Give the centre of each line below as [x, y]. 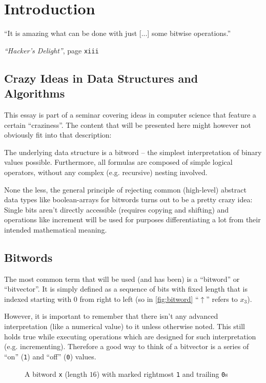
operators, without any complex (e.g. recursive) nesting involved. [106, 172]
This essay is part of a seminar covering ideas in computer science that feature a [130, 114]
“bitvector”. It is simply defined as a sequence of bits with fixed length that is [126, 289]
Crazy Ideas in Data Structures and [101, 78]
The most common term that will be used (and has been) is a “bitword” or [122, 279]
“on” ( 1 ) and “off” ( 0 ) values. [50, 356]
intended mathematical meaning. [56, 229]
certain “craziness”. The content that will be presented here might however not [128, 125]
